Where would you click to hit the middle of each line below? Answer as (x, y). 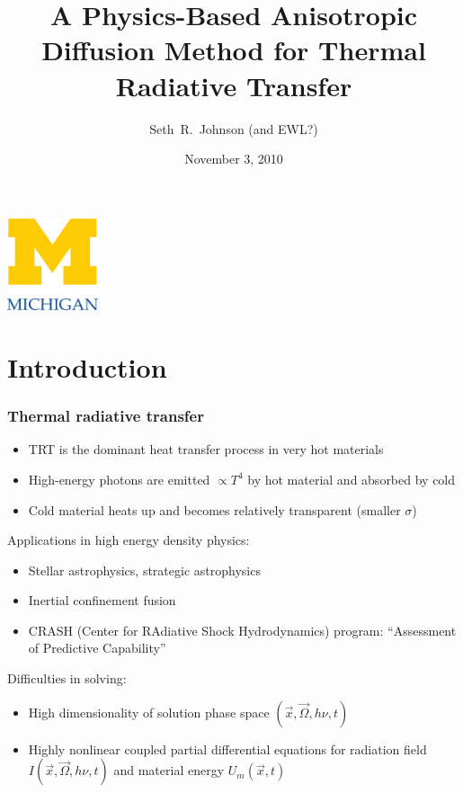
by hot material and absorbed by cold (352, 479)
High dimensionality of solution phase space (149, 712)
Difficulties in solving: (67, 678)
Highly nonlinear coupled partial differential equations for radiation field (227, 748)
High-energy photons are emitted (119, 479)
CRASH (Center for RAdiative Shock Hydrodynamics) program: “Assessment (242, 630)
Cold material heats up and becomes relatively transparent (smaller (214, 509)
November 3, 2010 (234, 159)
